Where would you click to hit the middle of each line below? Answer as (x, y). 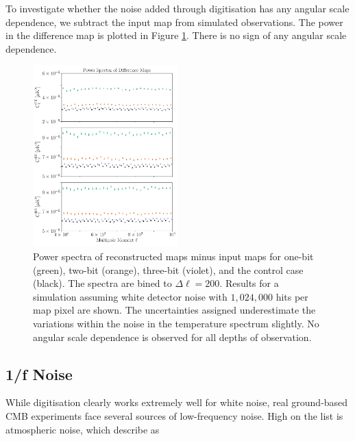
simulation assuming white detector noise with (130, 296)
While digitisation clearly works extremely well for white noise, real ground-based (177, 402)
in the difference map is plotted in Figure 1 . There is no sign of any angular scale (176, 35)
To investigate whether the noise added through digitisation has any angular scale (177, 8)
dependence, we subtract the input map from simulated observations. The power (174, 22)
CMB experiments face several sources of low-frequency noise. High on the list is (174, 415)
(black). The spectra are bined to (102, 283)
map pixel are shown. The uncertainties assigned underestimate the (174, 310)
